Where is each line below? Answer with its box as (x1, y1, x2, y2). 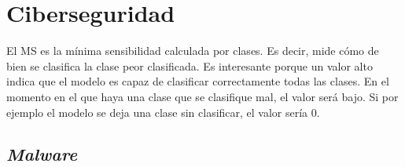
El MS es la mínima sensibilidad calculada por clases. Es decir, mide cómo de (6, 42, 379, 59)
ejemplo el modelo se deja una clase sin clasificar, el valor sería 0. (6, 103, 320, 120)
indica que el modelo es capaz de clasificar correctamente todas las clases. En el (6, 73, 389, 89)
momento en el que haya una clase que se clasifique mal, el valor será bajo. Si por (6, 88, 399, 104)
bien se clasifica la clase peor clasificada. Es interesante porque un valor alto (6, 57, 373, 74)
